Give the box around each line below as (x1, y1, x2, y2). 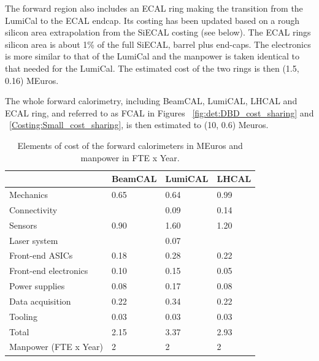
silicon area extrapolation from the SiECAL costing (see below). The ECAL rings (5, 26, 311, 39)
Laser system (9, 234, 58, 246)
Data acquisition (9, 294, 71, 307)
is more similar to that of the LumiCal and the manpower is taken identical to (5, 50, 300, 63)
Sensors (9, 218, 37, 231)
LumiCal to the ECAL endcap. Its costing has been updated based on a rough (5, 13, 300, 26)
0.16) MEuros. (5, 74, 59, 86)
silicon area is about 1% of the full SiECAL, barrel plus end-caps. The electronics (5, 37, 311, 50)
